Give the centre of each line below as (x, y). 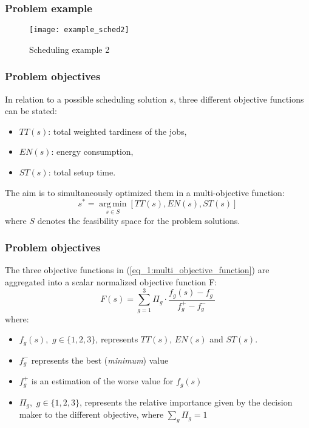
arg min (113, 204)
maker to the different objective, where (91, 414)
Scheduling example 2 (70, 49)
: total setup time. (82, 172)
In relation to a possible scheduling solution (86, 99)
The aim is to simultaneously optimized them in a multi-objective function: (145, 192)
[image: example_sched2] (79, 30)
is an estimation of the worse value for (102, 381)
